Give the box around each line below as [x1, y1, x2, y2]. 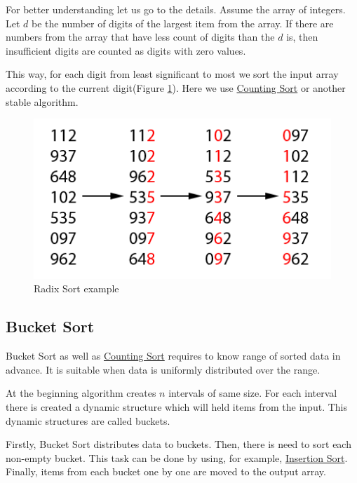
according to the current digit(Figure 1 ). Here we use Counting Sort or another [6, 80, 346, 95]
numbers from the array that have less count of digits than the [6, 29, 275, 44]
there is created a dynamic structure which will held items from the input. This [6, 399, 347, 414]
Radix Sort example [34, 281, 119, 296]
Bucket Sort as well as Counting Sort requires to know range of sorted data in [6, 348, 341, 363]
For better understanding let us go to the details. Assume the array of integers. [6, 2, 346, 16]
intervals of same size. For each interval [168, 386, 337, 400]
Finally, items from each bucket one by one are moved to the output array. [6, 464, 326, 479]
